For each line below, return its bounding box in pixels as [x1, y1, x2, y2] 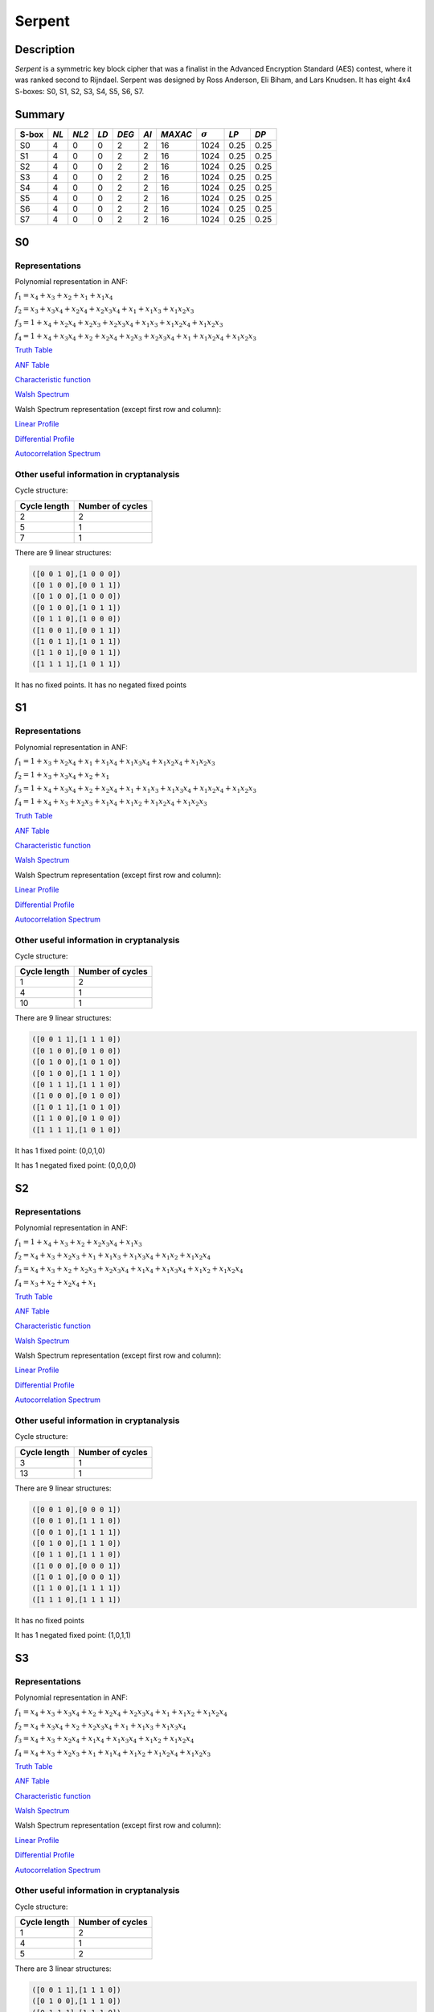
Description [14, 43, 76, 56]
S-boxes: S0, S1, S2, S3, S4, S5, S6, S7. [14, 86, 145, 96]
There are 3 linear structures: [14, 1964, 112, 1973]
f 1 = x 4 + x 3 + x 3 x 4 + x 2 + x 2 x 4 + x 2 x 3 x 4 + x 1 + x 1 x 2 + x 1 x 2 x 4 [14, 1707, 228, 1718]
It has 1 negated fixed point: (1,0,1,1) [14, 1631, 132, 1640]
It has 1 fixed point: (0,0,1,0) [14, 1145, 106, 1155]
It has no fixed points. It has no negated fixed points [14, 680, 187, 690]
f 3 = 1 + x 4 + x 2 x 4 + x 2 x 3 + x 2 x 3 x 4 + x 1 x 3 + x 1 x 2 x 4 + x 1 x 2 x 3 [14, 318, 223, 329]
